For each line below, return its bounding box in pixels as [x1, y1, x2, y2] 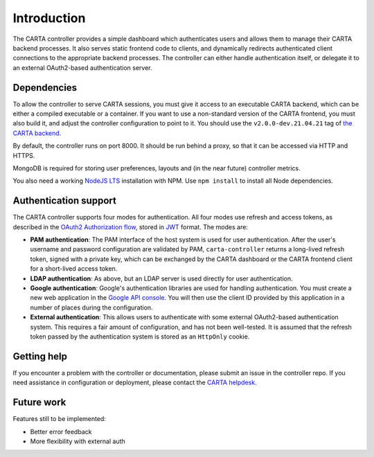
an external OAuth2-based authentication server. [12, 63, 152, 72]
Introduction [12, 10, 86, 26]
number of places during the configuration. [30, 303, 153, 312]
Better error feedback [30, 427, 92, 436]
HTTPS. [12, 151, 35, 159]
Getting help [12, 350, 67, 362]
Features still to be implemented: [12, 415, 107, 423]
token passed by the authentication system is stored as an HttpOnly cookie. [30, 332, 250, 341]
